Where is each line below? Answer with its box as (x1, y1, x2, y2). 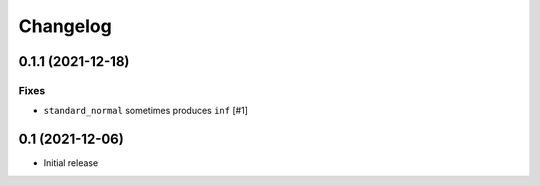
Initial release (43, 157, 99, 169)
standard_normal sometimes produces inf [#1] (43, 105, 249, 117)
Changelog (18, 15, 112, 37)
